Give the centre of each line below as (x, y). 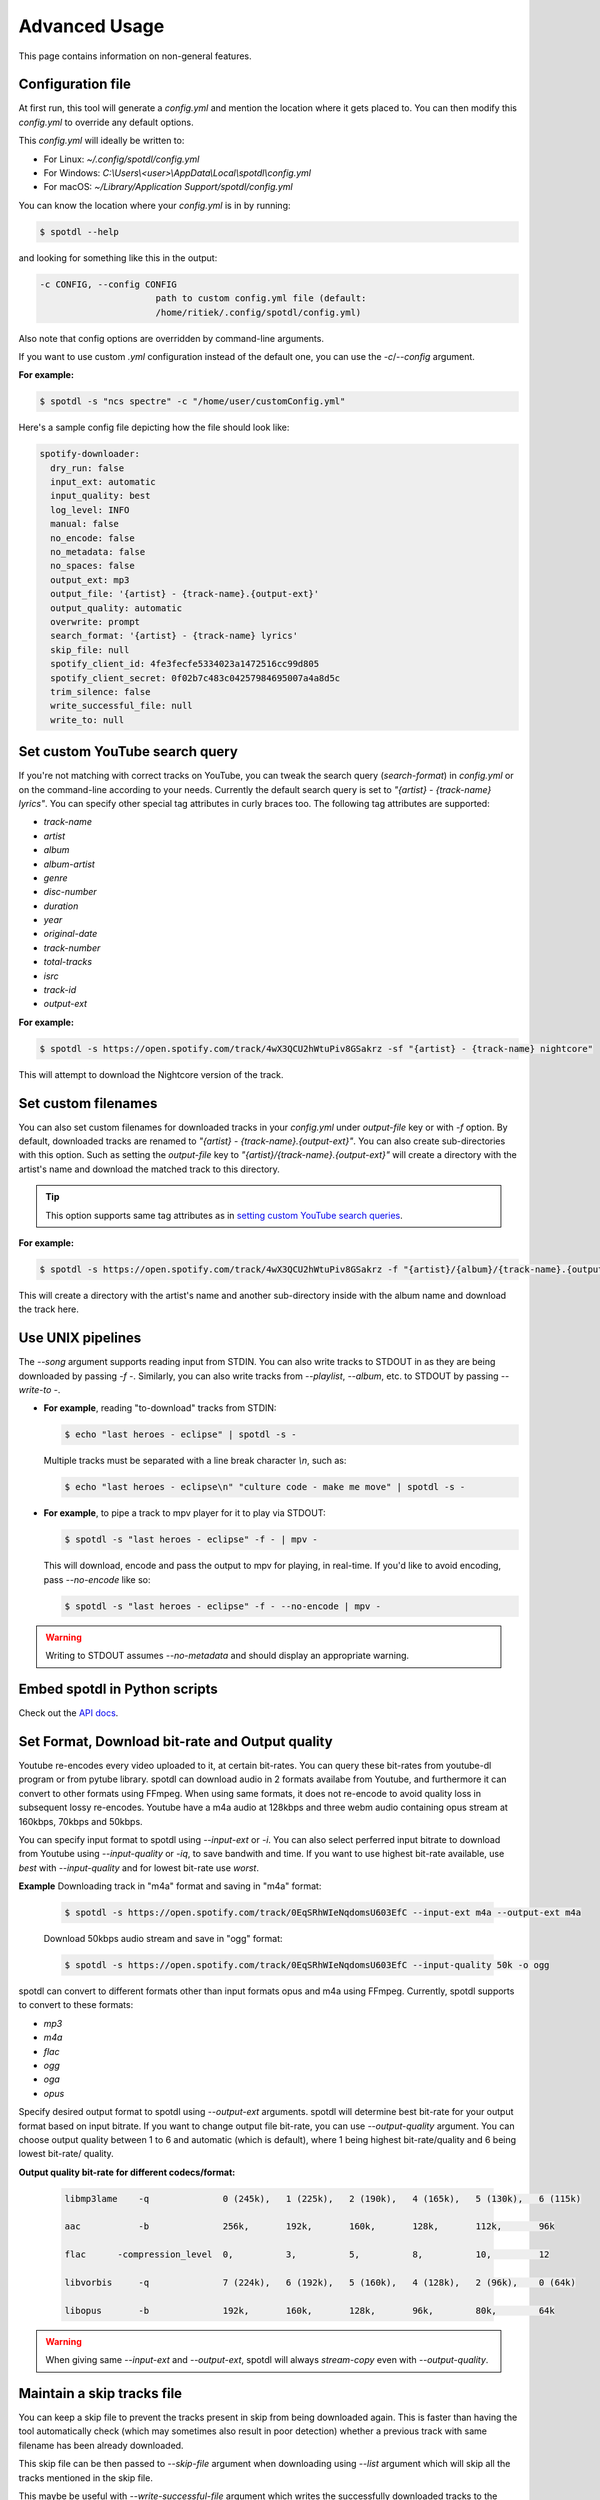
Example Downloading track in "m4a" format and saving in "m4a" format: (170, 1886)
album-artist (69, 864)
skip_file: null (90, 649)
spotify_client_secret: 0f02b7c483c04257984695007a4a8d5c (195, 678)
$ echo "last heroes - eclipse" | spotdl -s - (180, 1434)
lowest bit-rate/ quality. (66, 2154)
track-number (72, 947)
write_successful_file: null (122, 706)
